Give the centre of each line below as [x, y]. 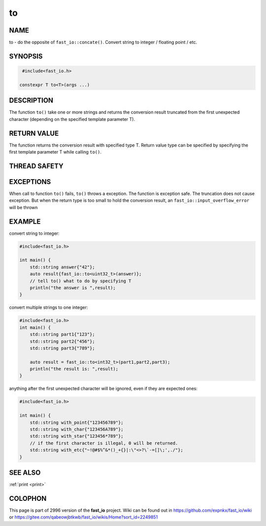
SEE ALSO [25, 472]
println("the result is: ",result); [74, 369]
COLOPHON [28, 498]
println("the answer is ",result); [73, 288]
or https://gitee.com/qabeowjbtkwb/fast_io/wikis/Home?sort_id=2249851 [83, 517]
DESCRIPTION [31, 100]
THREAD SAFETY [36, 166]
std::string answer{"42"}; [63, 267]
